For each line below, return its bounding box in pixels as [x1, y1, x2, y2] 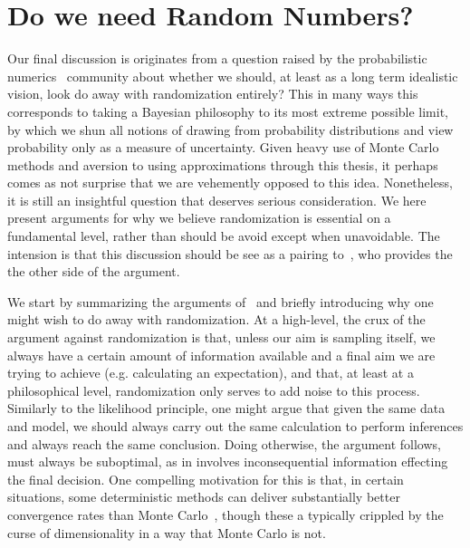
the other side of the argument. [7, 262, 180, 281]
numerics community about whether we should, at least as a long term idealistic [7, 66, 458, 85]
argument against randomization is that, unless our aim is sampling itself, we [7, 328, 436, 347]
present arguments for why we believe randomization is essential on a [7, 208, 391, 227]
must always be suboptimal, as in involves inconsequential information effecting [7, 452, 448, 471]
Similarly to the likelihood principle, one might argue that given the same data [7, 399, 446, 418]
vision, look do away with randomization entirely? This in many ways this [7, 84, 418, 103]
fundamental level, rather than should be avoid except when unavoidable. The [7, 226, 440, 245]
